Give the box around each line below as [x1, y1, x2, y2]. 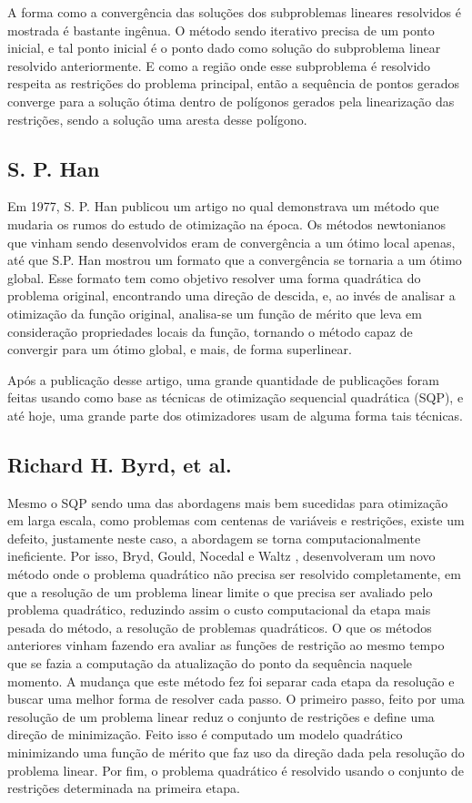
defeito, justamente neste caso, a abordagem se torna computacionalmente [7, 528, 421, 547]
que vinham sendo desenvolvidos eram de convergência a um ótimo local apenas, [7, 232, 456, 251]
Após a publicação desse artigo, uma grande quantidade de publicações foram [7, 370, 439, 389]
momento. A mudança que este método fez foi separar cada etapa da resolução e [7, 671, 455, 690]
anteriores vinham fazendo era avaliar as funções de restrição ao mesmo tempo [7, 635, 445, 655]
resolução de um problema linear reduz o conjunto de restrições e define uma [7, 706, 435, 726]
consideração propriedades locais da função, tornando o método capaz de [7, 321, 413, 341]
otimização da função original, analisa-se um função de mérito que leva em [7, 303, 422, 322]
